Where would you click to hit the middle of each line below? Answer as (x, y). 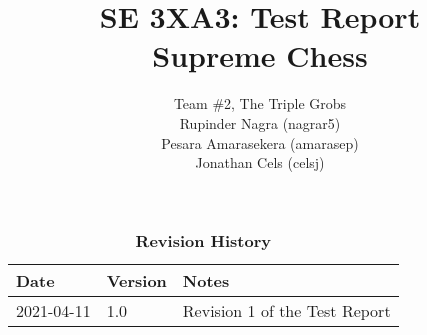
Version (136, 280)
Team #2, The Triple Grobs (260, 103)
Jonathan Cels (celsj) (260, 162)
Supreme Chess (260, 55)
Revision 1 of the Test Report (286, 310)
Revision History (203, 240)
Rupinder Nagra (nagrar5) (260, 122)
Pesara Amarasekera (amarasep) (260, 142)
